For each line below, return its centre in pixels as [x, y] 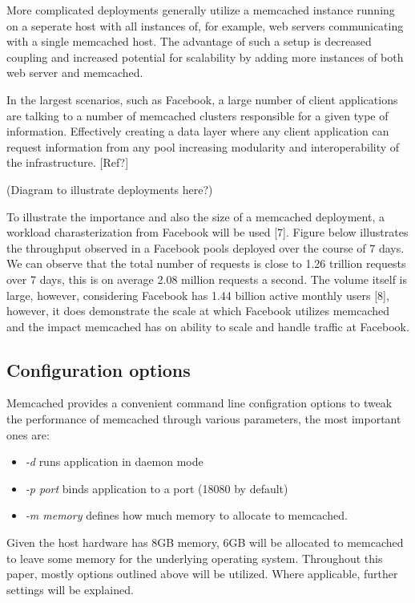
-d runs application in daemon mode [114, 461]
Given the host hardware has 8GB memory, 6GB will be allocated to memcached [205, 542]
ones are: [28, 434]
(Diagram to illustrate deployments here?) [110, 189]
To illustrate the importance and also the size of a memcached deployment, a [195, 216]
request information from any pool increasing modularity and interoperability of [203, 146]
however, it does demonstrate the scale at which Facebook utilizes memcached [198, 311]
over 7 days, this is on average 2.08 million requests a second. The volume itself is [207, 279]
